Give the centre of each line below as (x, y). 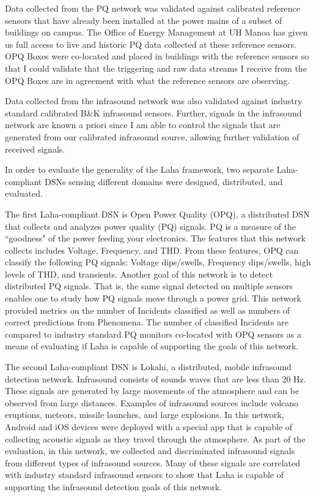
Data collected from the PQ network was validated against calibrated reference (152, 8)
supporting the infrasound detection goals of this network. (114, 486)
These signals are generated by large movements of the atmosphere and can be (152, 391)
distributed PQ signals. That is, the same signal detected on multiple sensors (149, 286)
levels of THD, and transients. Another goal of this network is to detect (139, 274)
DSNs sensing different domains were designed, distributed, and (164, 181)
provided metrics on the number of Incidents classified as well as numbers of (148, 310)
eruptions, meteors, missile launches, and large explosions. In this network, (145, 415)
